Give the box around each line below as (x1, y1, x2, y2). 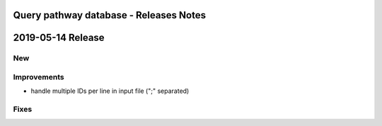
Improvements (13, 72, 64, 82)
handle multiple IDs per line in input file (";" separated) (30, 87, 190, 95)
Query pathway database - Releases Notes (13, 9, 207, 21)
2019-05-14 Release (13, 32, 105, 44)
